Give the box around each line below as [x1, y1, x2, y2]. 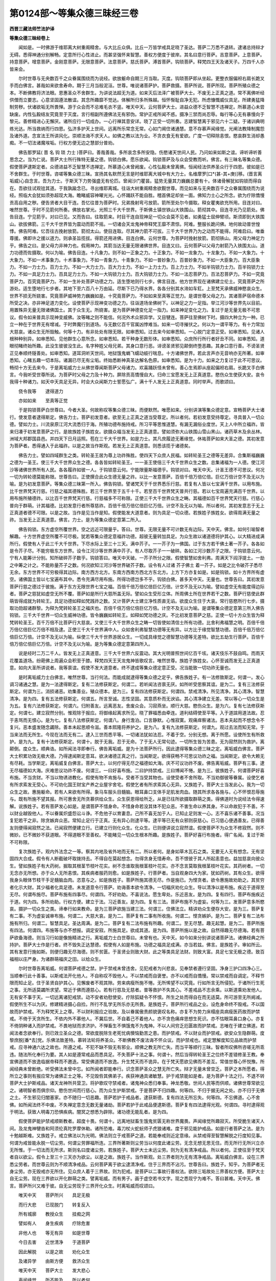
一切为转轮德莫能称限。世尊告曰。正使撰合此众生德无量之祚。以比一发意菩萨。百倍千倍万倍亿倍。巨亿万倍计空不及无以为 [9, 473, 265, 480]
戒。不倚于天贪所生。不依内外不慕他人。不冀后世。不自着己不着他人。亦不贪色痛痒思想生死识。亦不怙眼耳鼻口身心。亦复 [9, 1015, 265, 1022]
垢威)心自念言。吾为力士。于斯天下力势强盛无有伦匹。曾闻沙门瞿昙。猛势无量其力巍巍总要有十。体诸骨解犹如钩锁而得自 [9, 178, 262, 184]
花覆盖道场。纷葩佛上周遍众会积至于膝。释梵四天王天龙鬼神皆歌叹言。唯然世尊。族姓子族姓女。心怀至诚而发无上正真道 [9, 657, 260, 664]
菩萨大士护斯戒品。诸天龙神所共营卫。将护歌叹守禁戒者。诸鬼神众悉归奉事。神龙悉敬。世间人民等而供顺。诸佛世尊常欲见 [9, 1080, 265, 1086]
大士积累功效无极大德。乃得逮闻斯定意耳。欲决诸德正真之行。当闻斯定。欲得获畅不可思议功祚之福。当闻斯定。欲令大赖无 [9, 753, 265, 759]
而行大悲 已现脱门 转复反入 [18, 1202, 90, 1208]
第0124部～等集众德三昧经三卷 [9, 8, 139, 19]
